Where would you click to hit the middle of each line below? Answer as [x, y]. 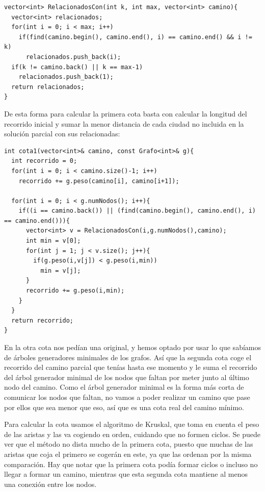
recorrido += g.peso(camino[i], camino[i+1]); [99, 181]
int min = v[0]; [53, 241]
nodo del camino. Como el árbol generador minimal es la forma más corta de [124, 387]
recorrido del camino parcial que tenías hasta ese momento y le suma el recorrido [131, 367]
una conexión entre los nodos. [50, 484]
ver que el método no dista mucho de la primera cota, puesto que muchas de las [129, 444]
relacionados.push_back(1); [66, 77]
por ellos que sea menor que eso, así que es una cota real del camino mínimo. [124, 407]
